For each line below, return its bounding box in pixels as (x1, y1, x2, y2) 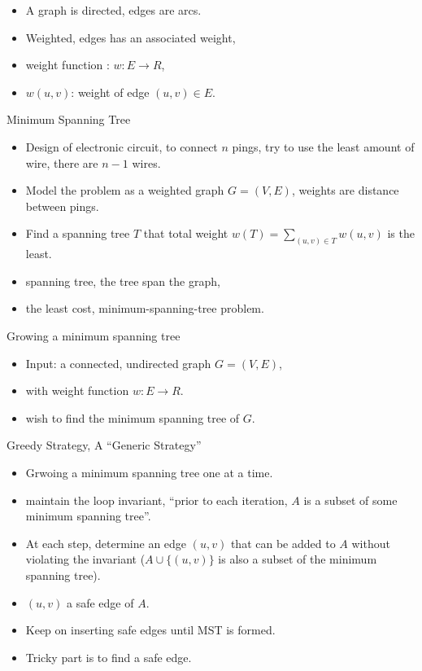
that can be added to (230, 534, 336, 551)
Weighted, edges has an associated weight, (25, 29, 236, 46)
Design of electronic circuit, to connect (25, 138, 218, 155)
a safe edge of (66, 594, 134, 611)
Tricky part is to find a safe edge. (25, 648, 192, 665)
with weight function (25, 382, 129, 399)
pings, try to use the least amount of (232, 138, 415, 155)
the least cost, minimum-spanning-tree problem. (25, 300, 264, 317)
